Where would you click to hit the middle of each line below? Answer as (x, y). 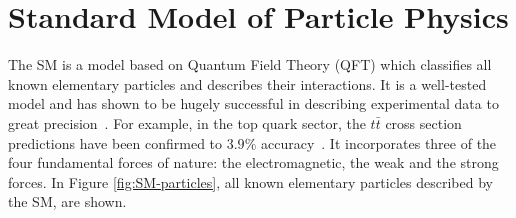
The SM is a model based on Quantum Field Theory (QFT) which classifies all (250, 64)
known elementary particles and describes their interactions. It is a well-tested (247, 83)
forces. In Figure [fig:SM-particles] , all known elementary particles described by (250, 181)
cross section (423, 122)
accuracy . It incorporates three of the (378, 142)
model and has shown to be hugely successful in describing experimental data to (253, 103)
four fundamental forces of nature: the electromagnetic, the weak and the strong (253, 162)
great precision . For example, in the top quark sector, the (187, 122)
